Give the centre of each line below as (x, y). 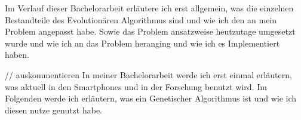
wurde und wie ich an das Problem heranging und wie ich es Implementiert (142, 43)
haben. (17, 55)
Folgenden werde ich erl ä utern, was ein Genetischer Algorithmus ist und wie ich (151, 98)
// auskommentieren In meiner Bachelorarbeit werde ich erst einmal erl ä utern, (148, 74)
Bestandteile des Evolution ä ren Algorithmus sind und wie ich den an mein (141, 19)
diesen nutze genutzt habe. (54, 110)
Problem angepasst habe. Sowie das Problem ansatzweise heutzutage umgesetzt (150, 31)
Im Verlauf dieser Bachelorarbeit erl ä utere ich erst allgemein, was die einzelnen (149, 8)
